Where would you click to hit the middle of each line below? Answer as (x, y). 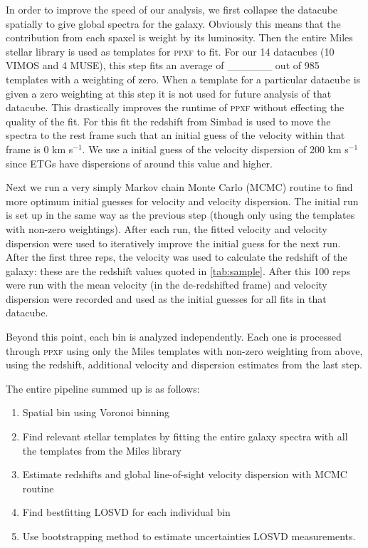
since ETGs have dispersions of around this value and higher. (140, 163)
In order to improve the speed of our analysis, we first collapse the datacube (172, 9)
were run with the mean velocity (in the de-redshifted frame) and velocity (167, 285)
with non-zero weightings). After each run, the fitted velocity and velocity (167, 228)
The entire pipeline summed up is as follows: (103, 388)
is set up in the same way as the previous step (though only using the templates (180, 215)
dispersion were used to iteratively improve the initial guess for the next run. (173, 243)
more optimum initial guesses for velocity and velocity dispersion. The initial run (182, 201)
